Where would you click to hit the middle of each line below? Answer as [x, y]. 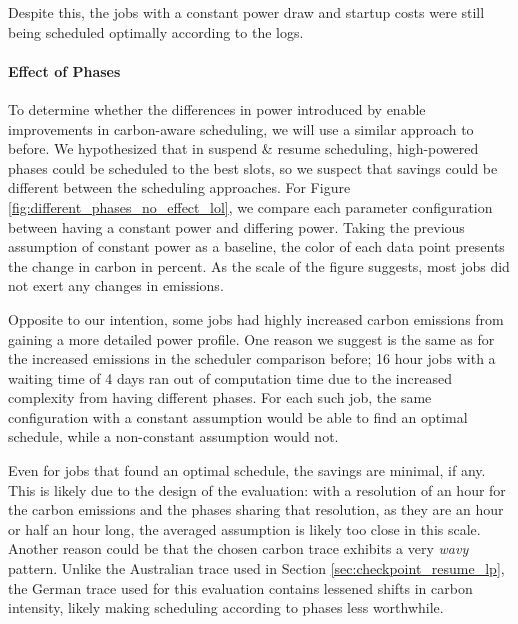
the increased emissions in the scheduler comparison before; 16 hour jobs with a [252, 358]
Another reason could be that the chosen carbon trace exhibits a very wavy [238, 548]
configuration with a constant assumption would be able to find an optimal [238, 416]
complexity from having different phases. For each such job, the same [220, 397]
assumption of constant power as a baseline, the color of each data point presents [256, 246]
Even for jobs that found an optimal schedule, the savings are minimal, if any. [247, 470]
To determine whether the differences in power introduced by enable [217, 108]
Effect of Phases [64, 70]
